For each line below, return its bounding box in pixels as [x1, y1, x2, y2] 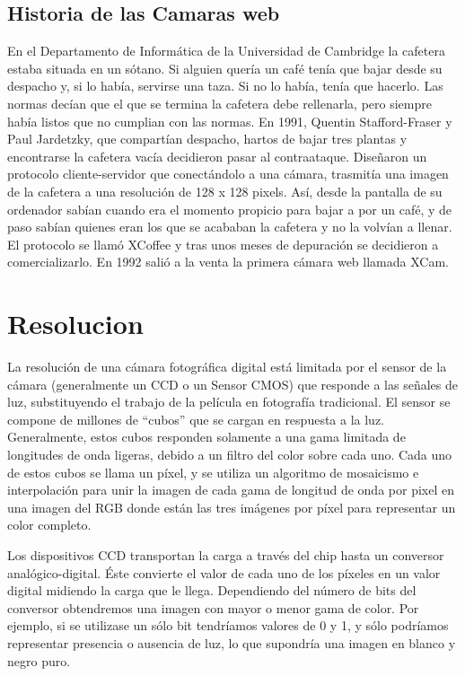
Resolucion [7, 305, 144, 342]
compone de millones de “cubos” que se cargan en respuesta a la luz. [7, 409, 385, 428]
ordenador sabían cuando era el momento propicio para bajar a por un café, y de [7, 199, 452, 218]
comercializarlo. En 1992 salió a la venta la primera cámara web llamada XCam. [7, 252, 449, 271]
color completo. [7, 515, 92, 534]
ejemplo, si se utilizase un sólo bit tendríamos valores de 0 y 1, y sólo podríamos [7, 616, 449, 635]
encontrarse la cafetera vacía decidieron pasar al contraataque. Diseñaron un [7, 146, 427, 165]
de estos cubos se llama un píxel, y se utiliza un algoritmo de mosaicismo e [7, 462, 419, 481]
